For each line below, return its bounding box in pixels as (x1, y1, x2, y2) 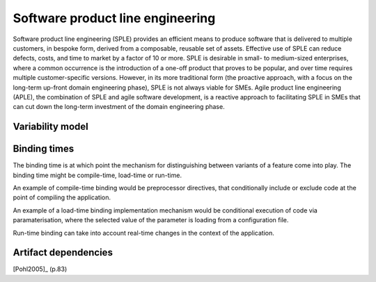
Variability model (13, 121, 88, 133)
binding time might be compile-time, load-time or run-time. (13, 171, 182, 179)
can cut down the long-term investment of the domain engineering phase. (13, 103, 226, 111)
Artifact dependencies (13, 247, 113, 258)
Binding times (13, 143, 75, 155)
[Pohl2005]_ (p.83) (13, 265, 68, 274)
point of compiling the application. (13, 193, 111, 201)
